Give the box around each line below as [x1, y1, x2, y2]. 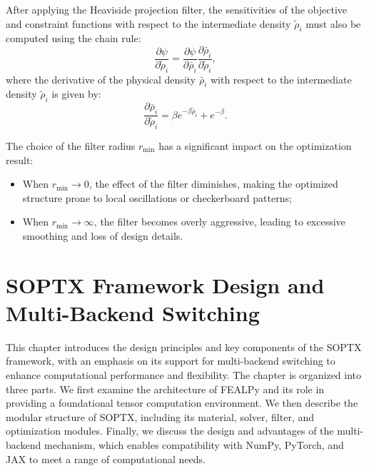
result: [6, 152, 34, 167]
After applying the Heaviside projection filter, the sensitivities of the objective [6, 2, 348, 16]
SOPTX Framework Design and [6, 270, 325, 299]
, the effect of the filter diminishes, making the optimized [89, 176, 338, 191]
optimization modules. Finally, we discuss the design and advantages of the [6, 423, 334, 438]
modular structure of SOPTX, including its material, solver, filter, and [6, 409, 314, 424]
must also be [305, 16, 361, 31]
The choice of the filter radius [6, 138, 136, 153]
